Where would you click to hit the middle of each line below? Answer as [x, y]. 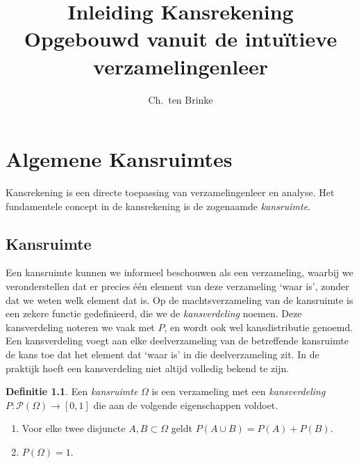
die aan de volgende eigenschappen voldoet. [186, 405]
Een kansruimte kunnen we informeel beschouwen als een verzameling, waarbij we [179, 272]
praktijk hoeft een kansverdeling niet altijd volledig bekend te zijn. [148, 368]
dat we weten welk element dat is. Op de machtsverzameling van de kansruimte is [179, 299]
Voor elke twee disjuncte [74, 428]
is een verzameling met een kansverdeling [239, 391]
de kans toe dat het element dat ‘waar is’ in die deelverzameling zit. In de [162, 354]
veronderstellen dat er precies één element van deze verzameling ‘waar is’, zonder [177, 286]
